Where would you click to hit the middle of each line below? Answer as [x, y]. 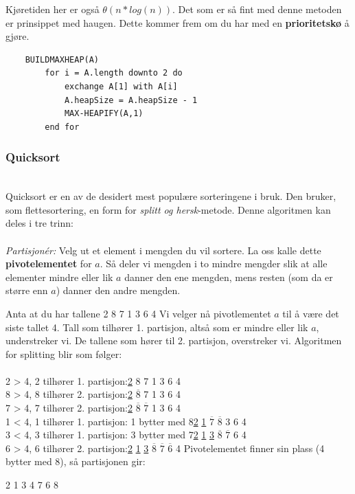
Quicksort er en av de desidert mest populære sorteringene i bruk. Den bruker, [171, 196]
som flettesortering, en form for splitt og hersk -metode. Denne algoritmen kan [168, 209]
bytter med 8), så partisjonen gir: [76, 461]
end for [62, 127]
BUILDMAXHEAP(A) [62, 59]
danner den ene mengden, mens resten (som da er [229, 277]
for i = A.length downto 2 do [114, 73]
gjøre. [18, 36]
